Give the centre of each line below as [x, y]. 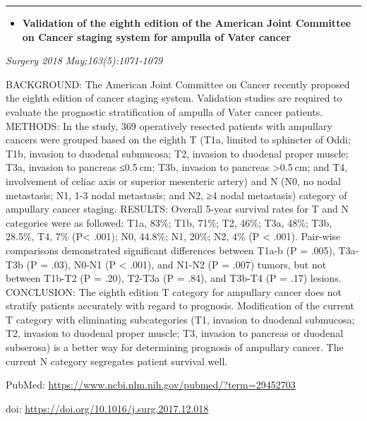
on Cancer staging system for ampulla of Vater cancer [156, 36]
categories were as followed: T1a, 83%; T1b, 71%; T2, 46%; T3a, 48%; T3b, [169, 222]
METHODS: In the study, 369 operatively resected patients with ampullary [169, 125]
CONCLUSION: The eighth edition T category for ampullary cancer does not [174, 291]
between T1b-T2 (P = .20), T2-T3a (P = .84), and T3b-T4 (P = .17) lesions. [174, 278]
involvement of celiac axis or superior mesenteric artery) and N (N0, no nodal [173, 180]
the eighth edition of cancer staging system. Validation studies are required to [174, 98]
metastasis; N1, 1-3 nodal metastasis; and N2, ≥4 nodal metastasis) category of [176, 195]
